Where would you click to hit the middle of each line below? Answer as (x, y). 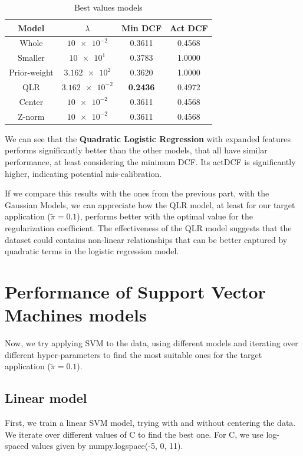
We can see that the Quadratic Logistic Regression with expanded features (148, 138)
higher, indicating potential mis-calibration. (83, 173)
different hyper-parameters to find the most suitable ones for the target (134, 354)
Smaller (31, 58)
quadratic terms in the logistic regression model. (92, 251)
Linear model (46, 398)
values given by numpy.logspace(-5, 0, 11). (107, 446)
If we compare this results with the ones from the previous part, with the (137, 193)
